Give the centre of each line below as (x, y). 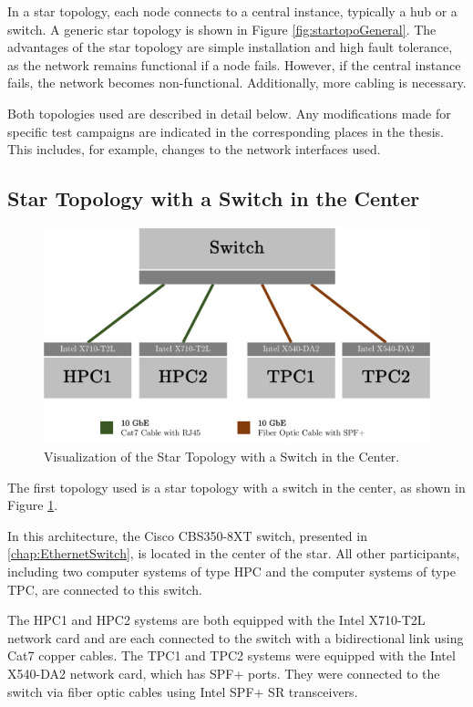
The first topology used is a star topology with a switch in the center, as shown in (236, 487)
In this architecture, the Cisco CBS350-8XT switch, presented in (187, 535)
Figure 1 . (33, 505)
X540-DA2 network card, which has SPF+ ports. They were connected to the (224, 673)
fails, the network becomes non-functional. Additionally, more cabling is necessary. (237, 83)
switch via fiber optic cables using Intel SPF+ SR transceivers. (183, 691)
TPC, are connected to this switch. (105, 589)
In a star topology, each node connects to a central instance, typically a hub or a (232, 11)
